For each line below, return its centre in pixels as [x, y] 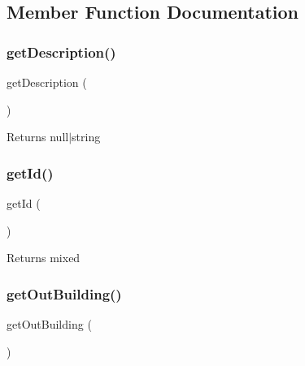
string [86, 137]
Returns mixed [44, 258]
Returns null [38, 137]
